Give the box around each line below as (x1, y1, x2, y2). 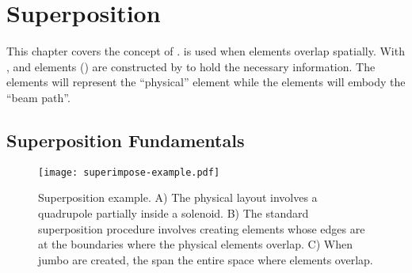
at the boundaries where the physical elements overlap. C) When (38, 236, 353, 252)
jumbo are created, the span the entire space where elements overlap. (38, 251, 373, 267)
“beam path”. (6, 89, 71, 105)
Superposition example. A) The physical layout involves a (38, 189, 318, 206)
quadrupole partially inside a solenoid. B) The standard (38, 204, 309, 221)
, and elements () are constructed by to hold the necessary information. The (6, 58, 376, 74)
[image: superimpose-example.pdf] (38, 166, 220, 178)
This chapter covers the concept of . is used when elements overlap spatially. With (6, 43, 405, 59)
